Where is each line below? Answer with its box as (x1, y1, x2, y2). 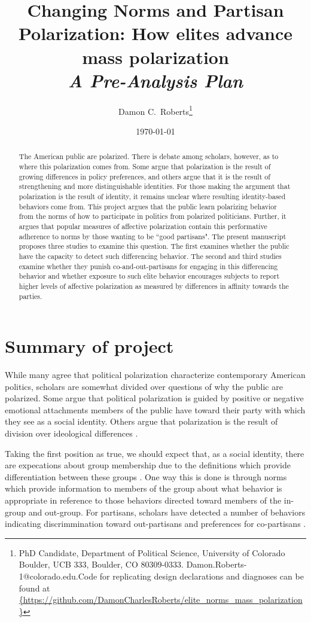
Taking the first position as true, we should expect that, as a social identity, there (5, 447, 304, 459)
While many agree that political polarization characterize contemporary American (5, 368, 306, 381)
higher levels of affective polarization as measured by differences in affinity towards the (19, 280, 289, 291)
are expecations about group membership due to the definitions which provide (5, 459, 291, 471)
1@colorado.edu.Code (19, 570, 97, 583)
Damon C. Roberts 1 (118, 103, 193, 117)
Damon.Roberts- (186, 558, 247, 571)
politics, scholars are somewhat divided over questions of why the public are (5, 380, 283, 392)
